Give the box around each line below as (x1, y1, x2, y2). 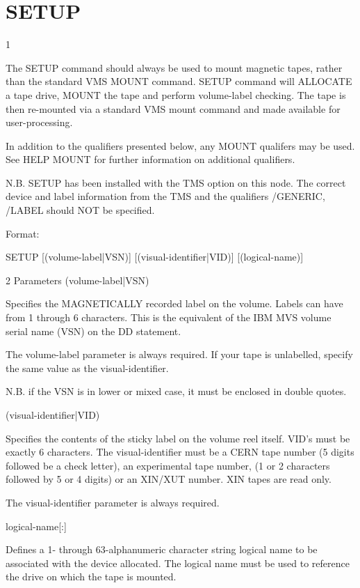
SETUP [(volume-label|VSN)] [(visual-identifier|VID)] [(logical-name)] (6, 249, 304, 264)
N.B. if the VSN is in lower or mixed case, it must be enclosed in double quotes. (6, 384, 347, 399)
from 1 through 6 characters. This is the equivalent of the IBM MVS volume (6, 310, 332, 325)
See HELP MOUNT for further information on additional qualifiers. (6, 152, 295, 167)
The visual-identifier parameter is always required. (6, 495, 220, 509)
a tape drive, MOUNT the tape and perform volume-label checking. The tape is (6, 87, 346, 102)
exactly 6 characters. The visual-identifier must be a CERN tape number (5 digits (6, 444, 354, 459)
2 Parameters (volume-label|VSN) (6, 272, 149, 287)
